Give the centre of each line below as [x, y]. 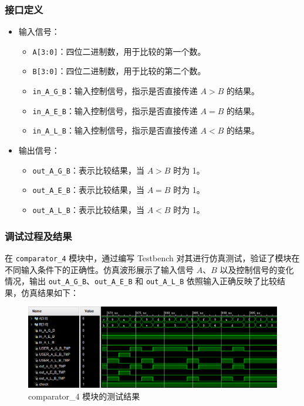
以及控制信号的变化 [257, 269]
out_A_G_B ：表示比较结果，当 [89, 170]
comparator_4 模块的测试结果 [84, 396]
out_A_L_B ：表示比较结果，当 [89, 209]
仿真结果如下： [50, 292]
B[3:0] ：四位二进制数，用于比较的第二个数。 [119, 71]
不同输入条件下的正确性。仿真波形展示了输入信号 [99, 269]
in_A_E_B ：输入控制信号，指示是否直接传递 [115, 110]
